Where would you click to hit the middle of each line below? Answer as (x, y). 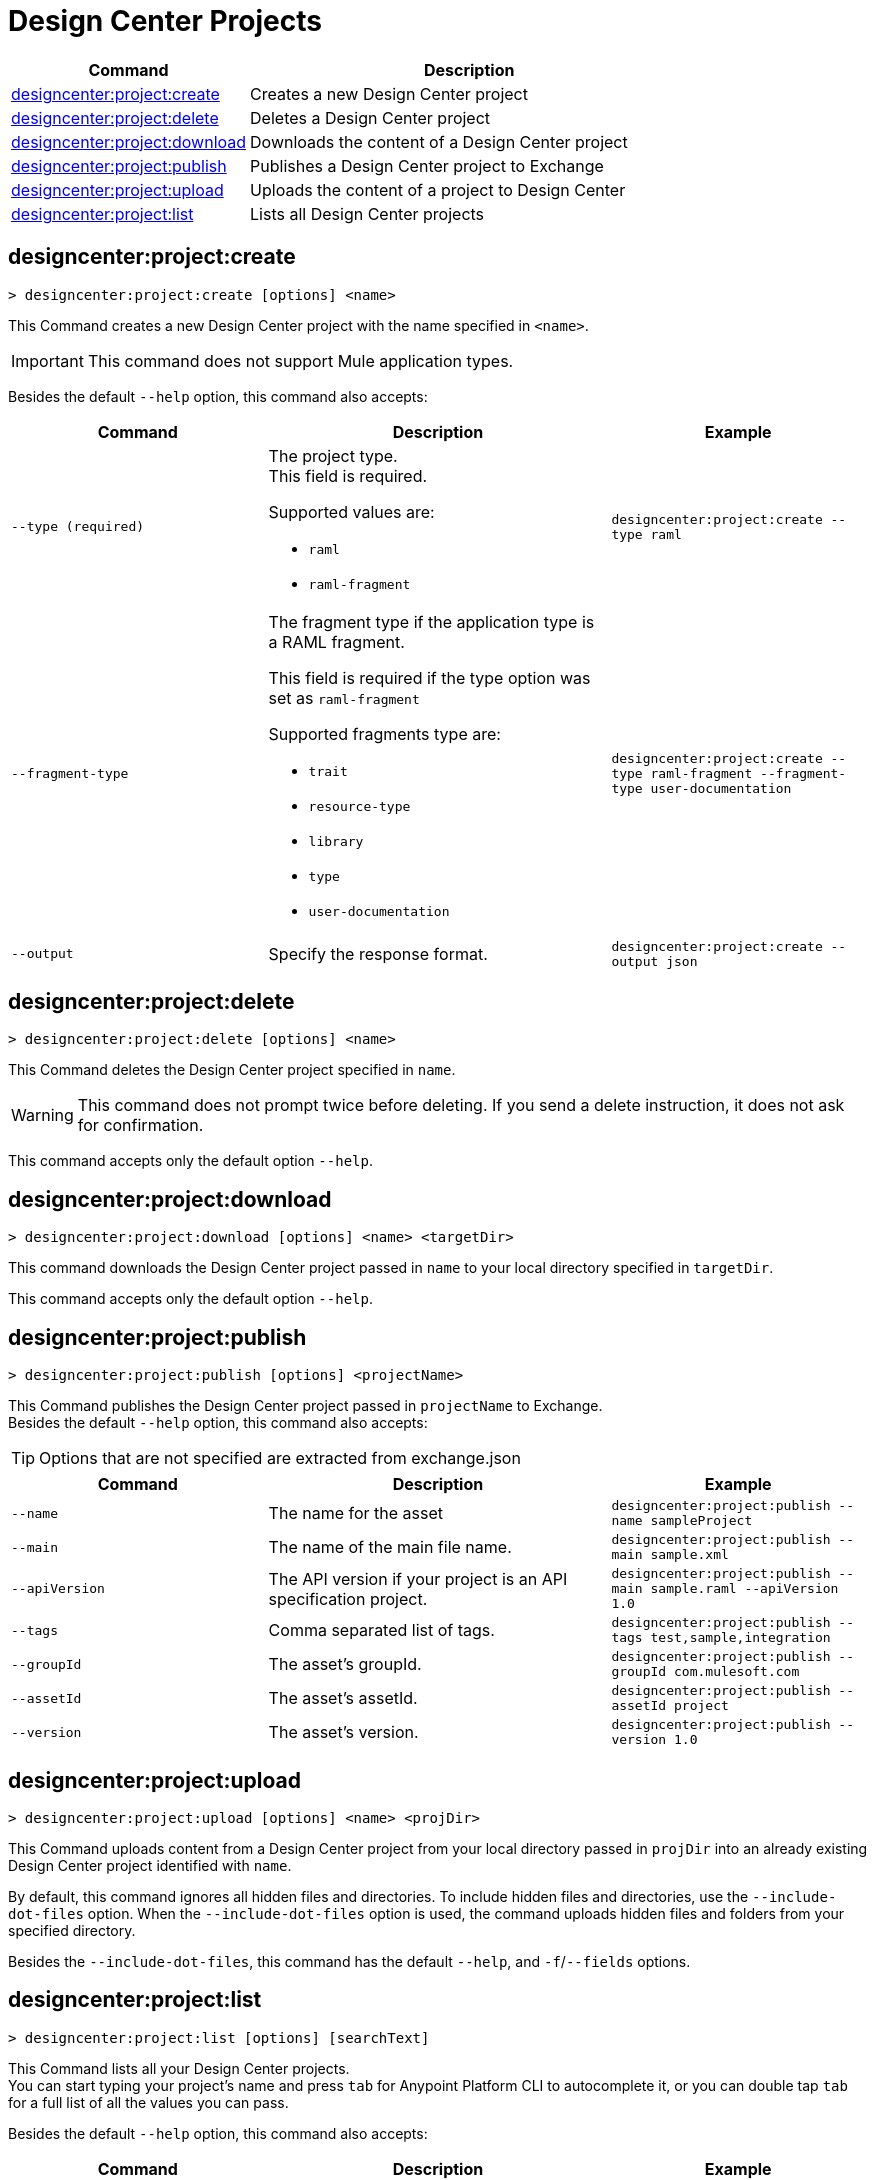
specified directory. (72, 1930)
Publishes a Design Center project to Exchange (427, 165)
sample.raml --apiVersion (744, 1589)
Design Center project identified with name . (150, 1865)
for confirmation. (140, 1125)
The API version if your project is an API (418, 1578)
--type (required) (78, 527)
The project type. (333, 455)
